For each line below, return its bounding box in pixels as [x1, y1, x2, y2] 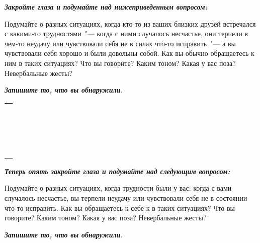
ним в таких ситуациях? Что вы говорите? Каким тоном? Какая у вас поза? [5, 57, 236, 68]
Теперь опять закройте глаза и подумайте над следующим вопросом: [5, 166, 230, 176]
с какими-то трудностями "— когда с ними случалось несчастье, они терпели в [5, 28, 248, 39]
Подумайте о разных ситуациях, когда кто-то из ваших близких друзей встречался [5, 18, 256, 29]
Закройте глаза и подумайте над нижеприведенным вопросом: [5, 2, 208, 12]
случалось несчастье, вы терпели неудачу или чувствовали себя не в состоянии [5, 192, 247, 203]
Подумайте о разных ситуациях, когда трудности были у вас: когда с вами [5, 183, 232, 193]
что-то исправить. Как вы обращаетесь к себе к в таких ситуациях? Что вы [5, 202, 235, 213]
